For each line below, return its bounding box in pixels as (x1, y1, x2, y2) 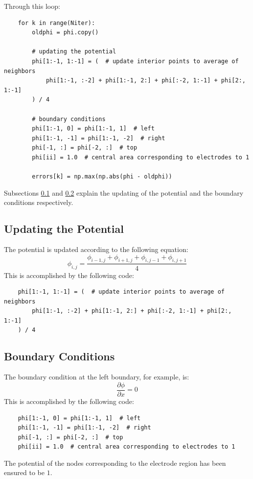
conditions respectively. (4, 197, 73, 207)
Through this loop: (4, 1, 60, 11)
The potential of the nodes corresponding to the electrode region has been (4, 457, 226, 468)
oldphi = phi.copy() (32, 29, 99, 36)
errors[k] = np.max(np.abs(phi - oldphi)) (32, 173, 172, 180)
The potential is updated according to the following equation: (4, 244, 188, 254)
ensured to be (4, 467, 45, 478)
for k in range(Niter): (18, 19, 95, 26)
